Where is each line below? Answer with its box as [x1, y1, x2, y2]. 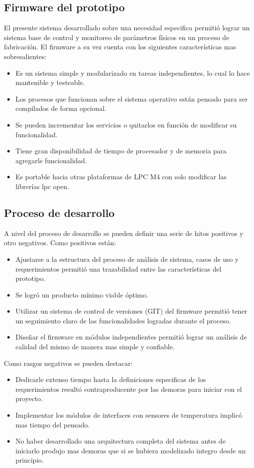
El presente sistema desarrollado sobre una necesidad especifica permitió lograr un [4, 22, 250, 33]
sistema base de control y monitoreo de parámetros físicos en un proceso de [4, 32, 230, 42]
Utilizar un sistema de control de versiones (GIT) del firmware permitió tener [15, 306, 248, 316]
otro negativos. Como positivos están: [4, 237, 116, 248]
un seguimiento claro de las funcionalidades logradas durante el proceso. [15, 315, 231, 325]
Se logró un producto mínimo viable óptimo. [15, 289, 148, 299]
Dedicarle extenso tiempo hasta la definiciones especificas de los [15, 374, 206, 384]
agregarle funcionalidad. [15, 155, 87, 165]
